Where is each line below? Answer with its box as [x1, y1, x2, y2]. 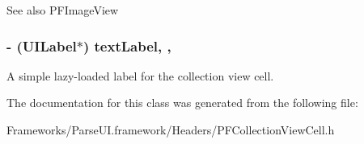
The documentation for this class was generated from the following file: [6, 94, 358, 111]
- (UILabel [6, 35, 77, 56]
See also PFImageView [6, 2, 119, 18]
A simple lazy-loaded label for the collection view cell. [6, 67, 274, 84]
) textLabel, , [83, 35, 171, 56]
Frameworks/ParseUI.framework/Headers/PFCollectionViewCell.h [6, 121, 335, 138]
